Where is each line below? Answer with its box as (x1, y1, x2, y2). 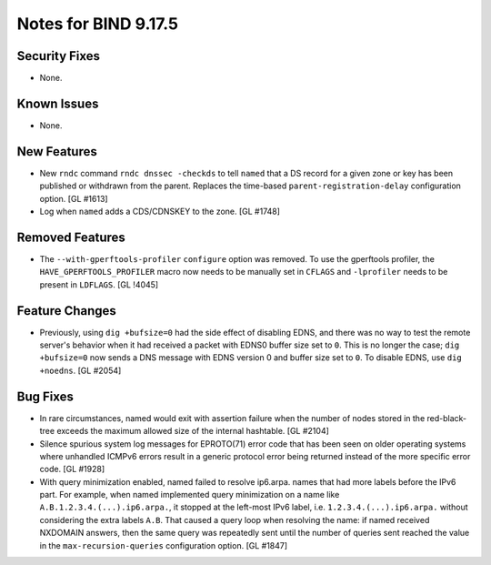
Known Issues (16, 96, 99, 111)
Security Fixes (16, 48, 100, 64)
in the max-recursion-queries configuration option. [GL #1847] (39, 540, 288, 550)
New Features (16, 144, 97, 159)
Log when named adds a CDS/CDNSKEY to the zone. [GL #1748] (39, 206, 281, 217)
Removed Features (16, 229, 126, 245)
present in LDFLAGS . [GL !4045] (39, 278, 159, 290)
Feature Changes (16, 303, 117, 318)
